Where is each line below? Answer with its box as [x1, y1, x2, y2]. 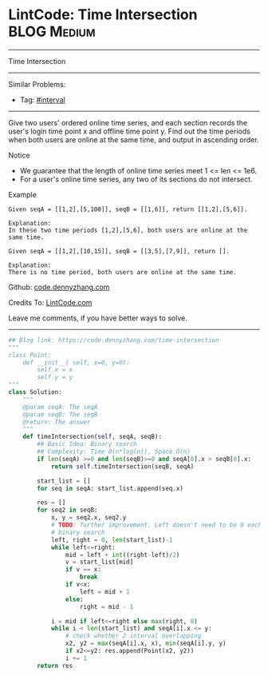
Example [8, 189, 37, 199]
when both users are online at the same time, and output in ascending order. [8, 134, 259, 145]
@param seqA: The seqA [22, 403, 98, 411]
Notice [8, 150, 30, 160]
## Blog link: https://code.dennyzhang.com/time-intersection [8, 336, 219, 344]
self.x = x [37, 366, 73, 374]
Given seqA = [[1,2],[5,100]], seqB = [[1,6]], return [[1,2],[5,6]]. [8, 205, 248, 213]
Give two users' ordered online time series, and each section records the [8, 117, 248, 127]
